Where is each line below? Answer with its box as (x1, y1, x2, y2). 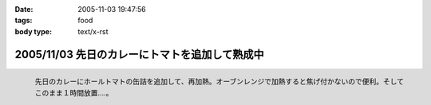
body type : (14, 26, 52, 36)
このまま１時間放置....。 (34, 87, 113, 97)
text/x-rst (77, 26, 109, 36)
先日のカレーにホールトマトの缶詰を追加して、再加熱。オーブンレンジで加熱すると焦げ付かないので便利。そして (34, 76, 405, 87)
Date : (14, 5, 34, 14)
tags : (14, 16, 33, 25)
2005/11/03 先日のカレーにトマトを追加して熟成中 (14, 48, 265, 61)
